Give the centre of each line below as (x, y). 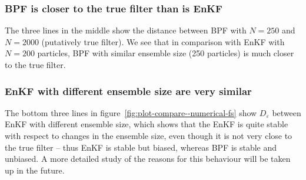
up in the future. (35, 170)
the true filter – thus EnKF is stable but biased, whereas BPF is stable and (141, 147)
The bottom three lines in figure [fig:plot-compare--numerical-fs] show (131, 112)
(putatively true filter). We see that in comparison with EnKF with (163, 41)
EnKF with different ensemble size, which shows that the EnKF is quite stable (147, 124)
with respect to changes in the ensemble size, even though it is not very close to (149, 135)
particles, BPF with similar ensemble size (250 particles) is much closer (166, 53)
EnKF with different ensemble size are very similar (128, 91)
